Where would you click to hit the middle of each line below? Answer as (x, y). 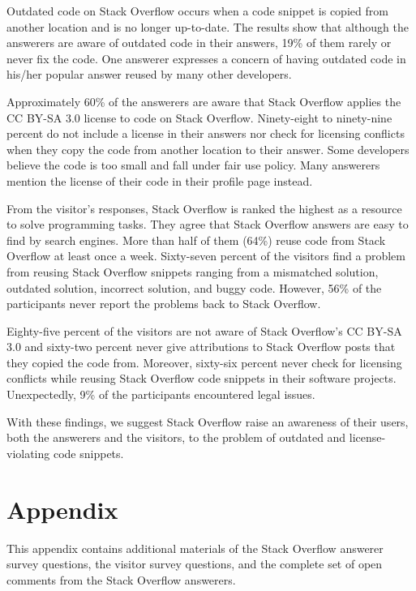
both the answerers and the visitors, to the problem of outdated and (176, 437)
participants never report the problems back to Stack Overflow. (164, 304)
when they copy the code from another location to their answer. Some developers (208, 149)
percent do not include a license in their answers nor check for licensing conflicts (206, 133)
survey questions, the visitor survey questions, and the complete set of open (195, 564)
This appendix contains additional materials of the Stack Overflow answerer (195, 548)
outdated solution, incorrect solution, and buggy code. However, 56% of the (194, 287)
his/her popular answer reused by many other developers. (149, 74)
